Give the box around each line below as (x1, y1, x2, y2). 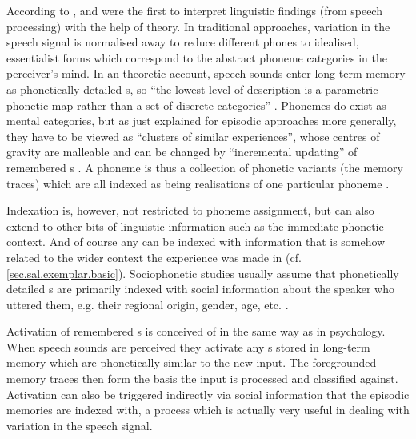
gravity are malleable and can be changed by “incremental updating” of (6, 143, 358, 160)
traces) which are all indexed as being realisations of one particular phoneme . (6, 175, 390, 191)
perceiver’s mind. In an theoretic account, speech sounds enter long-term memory (6, 65, 406, 82)
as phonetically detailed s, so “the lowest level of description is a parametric (6, 80, 378, 97)
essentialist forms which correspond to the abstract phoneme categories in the (6, 49, 387, 66)
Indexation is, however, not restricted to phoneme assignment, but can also (6, 202, 374, 219)
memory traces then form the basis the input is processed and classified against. (6, 370, 398, 387)
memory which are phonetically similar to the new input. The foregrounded (6, 354, 377, 371)
